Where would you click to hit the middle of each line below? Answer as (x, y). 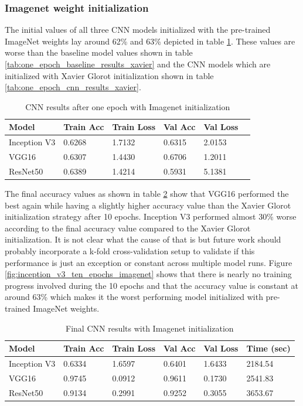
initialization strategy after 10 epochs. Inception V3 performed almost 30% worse (151, 216)
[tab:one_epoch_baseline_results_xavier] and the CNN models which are (138, 64)
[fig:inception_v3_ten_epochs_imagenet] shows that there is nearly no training (148, 274)
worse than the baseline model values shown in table (99, 52)
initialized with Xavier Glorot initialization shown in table (109, 75)
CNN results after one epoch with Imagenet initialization (128, 106)
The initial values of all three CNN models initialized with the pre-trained (138, 30)
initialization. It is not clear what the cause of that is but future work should (143, 239)
